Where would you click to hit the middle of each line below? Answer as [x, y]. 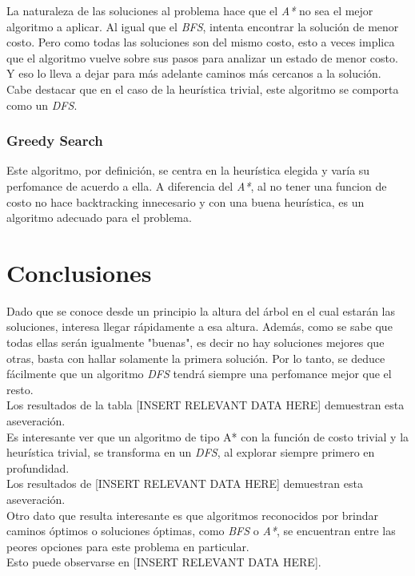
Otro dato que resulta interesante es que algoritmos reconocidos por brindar [193, 515]
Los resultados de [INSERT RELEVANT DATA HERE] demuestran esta [185, 483]
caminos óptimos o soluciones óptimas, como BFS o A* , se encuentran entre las [201, 531]
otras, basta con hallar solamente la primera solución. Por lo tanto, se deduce [196, 358]
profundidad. [38, 467]
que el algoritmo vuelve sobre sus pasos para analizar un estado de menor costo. [202, 57]
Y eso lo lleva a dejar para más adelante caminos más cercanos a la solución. [194, 73]
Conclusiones [79, 272]
